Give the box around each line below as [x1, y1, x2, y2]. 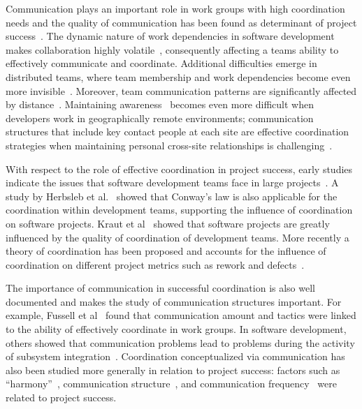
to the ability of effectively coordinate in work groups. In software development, [6, 322, 347, 336]
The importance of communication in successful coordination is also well [6, 281, 316, 295]
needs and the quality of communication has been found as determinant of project [6, 15, 357, 29]
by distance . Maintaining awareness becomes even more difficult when [6, 97, 314, 112]
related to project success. [6, 390, 117, 405]
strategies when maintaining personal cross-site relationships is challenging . [6, 137, 333, 152]
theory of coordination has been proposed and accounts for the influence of [6, 244, 326, 258]
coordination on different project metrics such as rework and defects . [6, 257, 305, 272]
